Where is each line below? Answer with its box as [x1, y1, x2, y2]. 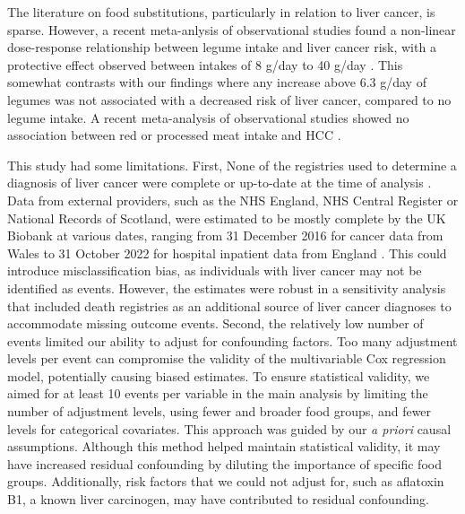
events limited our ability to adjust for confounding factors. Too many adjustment [7, 331, 458, 350]
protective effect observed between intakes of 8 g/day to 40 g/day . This [7, 55, 403, 74]
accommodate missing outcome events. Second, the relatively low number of [7, 314, 424, 333]
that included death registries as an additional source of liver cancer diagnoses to [7, 296, 452, 315]
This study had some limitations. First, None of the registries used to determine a [7, 155, 457, 174]
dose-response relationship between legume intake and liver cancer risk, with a [7, 38, 436, 57]
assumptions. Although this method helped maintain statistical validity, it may [7, 437, 441, 456]
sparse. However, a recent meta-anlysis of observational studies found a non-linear [7, 20, 456, 39]
